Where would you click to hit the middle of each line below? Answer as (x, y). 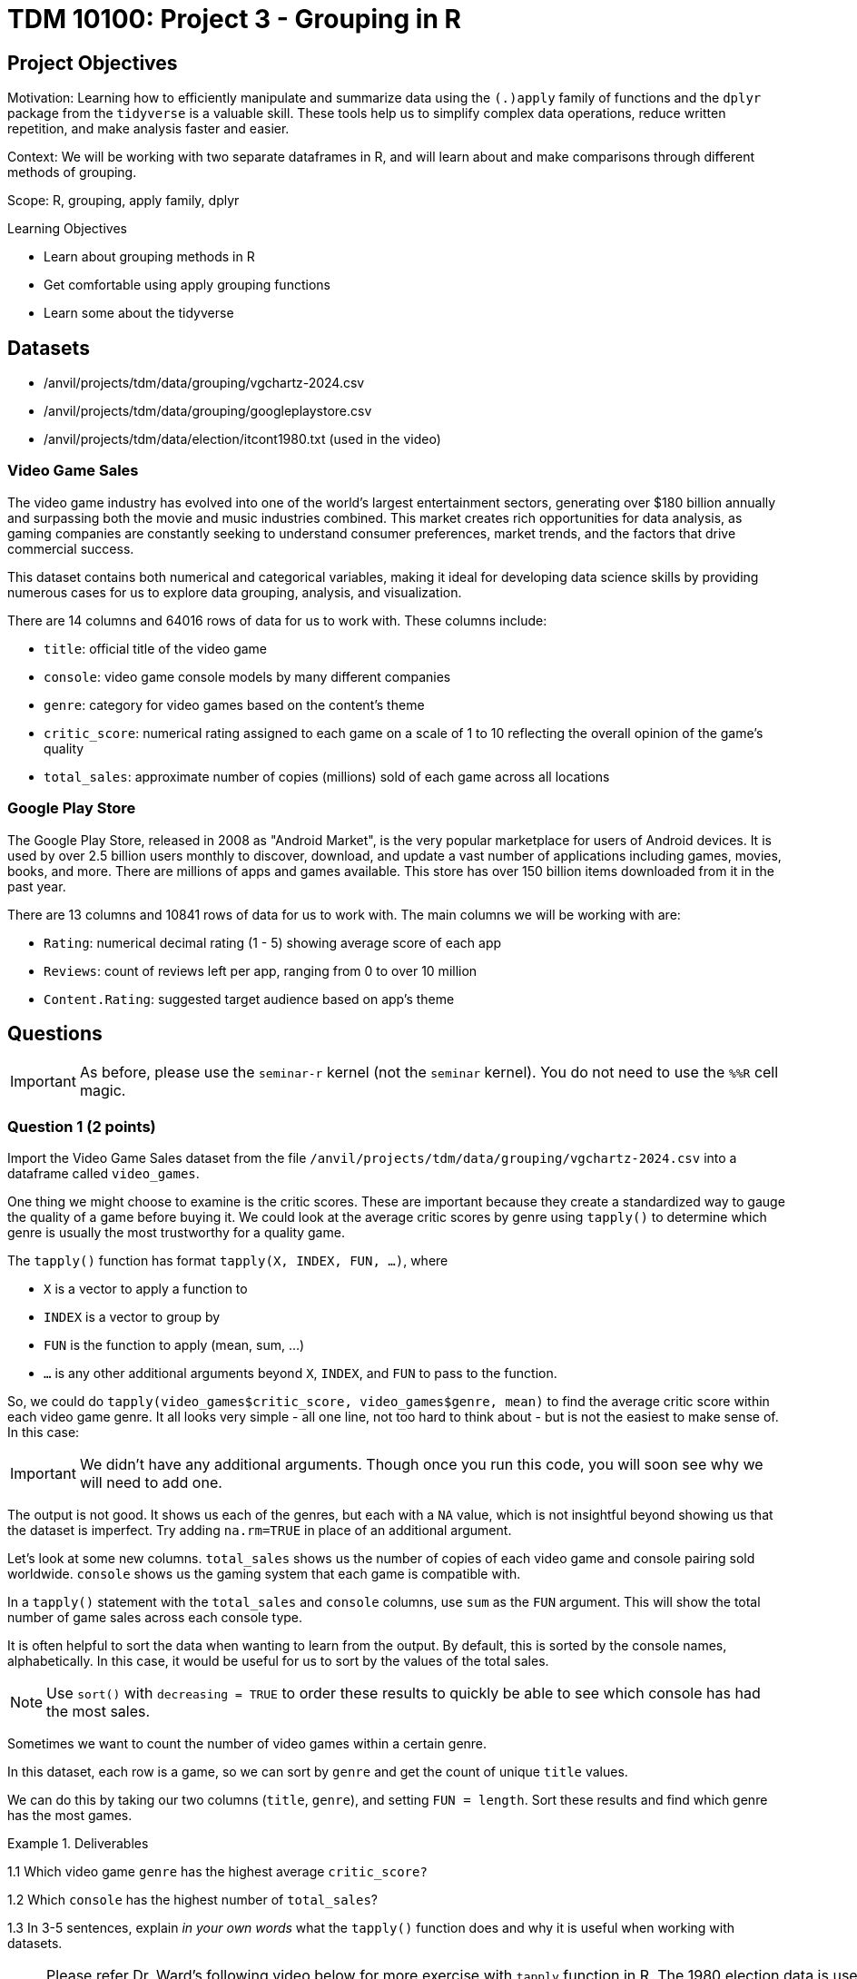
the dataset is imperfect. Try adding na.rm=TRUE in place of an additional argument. (260, 1531)
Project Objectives (93, 63)
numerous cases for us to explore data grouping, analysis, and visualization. (235, 592)
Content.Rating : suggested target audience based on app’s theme (249, 999)
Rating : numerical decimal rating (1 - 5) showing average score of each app (273, 942)
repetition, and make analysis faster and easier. (148, 129)
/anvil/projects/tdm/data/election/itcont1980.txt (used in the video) (242, 439)
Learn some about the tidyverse (139, 313)
